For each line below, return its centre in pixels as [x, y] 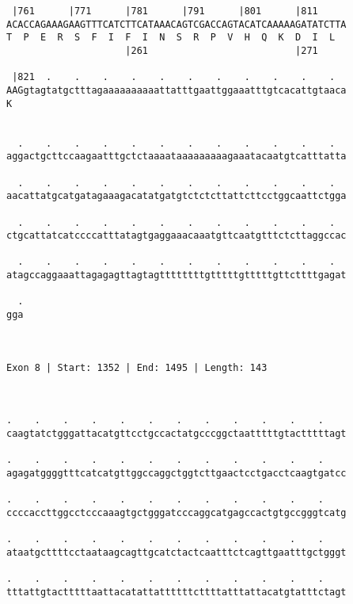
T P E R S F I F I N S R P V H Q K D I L [171, 38]
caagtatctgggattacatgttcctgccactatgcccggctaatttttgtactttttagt [176, 434]
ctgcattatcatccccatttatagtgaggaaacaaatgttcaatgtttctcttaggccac [176, 236]
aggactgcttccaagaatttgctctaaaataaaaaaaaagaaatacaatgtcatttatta [176, 157]
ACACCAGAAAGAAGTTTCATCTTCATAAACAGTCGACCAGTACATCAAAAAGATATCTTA [176, 24]
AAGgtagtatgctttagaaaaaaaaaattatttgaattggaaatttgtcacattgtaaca [176, 90]
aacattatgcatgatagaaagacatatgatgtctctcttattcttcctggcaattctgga [176, 196]
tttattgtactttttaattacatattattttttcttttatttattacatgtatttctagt [176, 592]
